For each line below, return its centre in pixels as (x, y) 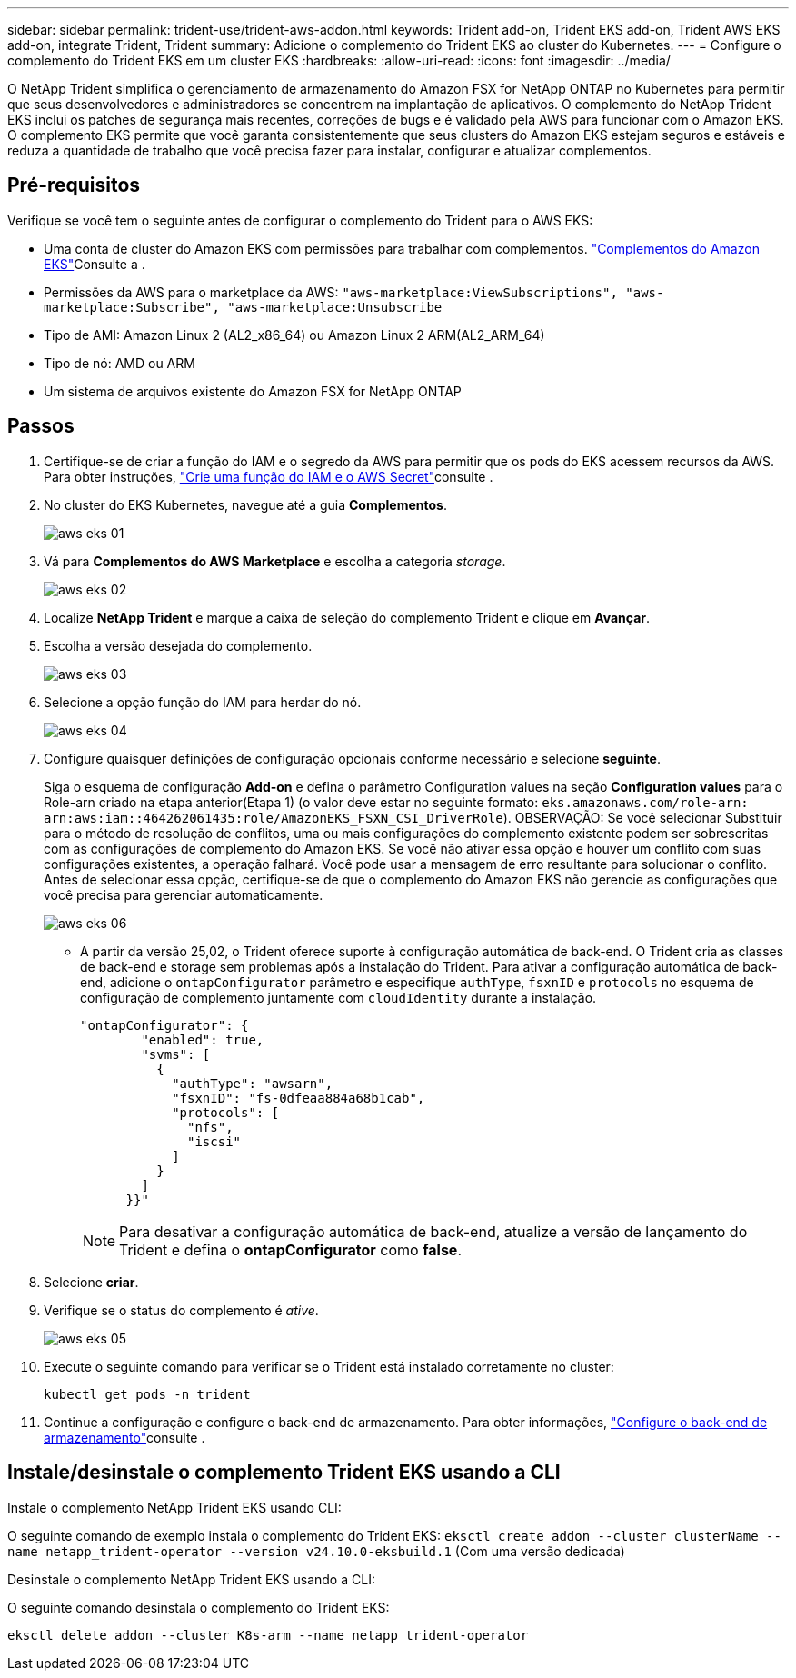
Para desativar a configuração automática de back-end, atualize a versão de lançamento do (433, 1231)
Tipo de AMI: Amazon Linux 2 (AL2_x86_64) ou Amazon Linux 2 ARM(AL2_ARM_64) (294, 335)
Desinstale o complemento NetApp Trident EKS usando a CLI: (191, 1579)
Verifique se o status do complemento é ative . (181, 1310)
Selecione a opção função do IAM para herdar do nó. (203, 702)
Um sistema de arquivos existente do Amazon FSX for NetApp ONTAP (253, 391)
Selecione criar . (91, 1282)
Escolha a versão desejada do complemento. (178, 645)
